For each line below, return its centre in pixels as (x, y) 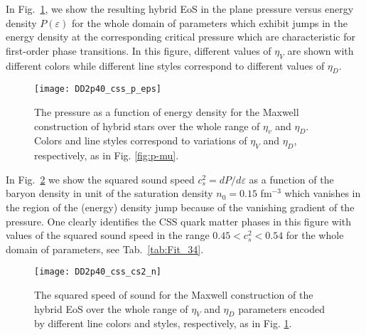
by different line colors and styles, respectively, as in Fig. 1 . (163, 323)
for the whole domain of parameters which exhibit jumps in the (209, 22)
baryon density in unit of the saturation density (109, 193)
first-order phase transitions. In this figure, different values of (139, 50)
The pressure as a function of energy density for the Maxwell (167, 112)
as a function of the (291, 179)
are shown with (321, 50)
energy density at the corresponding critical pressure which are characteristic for (181, 37)
